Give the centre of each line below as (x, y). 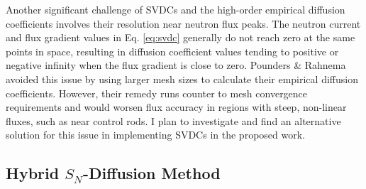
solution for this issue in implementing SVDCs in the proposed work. (155, 135)
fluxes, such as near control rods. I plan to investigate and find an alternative (173, 120)
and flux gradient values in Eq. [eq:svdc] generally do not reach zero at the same (181, 37)
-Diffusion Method (152, 173)
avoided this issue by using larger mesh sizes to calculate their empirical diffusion (182, 79)
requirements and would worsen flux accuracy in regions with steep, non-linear (176, 107)
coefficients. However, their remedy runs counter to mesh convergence (157, 93)
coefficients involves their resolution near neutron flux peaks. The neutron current (183, 23)
